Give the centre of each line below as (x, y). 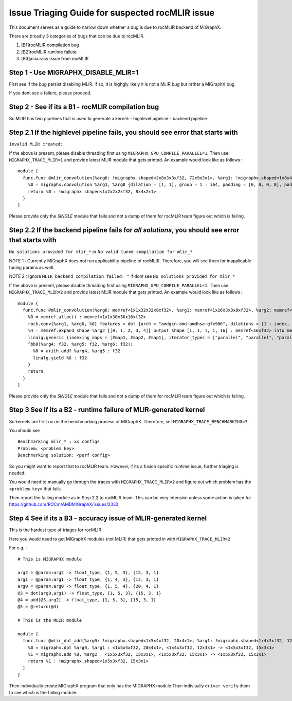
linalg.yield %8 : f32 (60, 358)
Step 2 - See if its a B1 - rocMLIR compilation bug (84, 107)
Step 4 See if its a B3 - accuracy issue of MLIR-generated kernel (108, 518)
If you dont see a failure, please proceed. (50, 93)
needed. (17, 473)
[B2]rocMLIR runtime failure (49, 52)
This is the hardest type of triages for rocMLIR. (56, 530)
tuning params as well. (32, 268)
